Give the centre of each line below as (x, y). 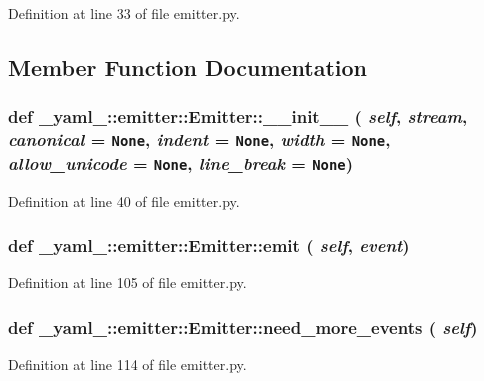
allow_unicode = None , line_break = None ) (181, 162)
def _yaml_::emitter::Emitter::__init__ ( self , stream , (238, 116)
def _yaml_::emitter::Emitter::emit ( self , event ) (209, 245)
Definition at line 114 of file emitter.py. (127, 364)
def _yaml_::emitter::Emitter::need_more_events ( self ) (243, 326)
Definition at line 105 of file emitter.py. (127, 282)
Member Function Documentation (188, 66)
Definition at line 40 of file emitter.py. (124, 200)
